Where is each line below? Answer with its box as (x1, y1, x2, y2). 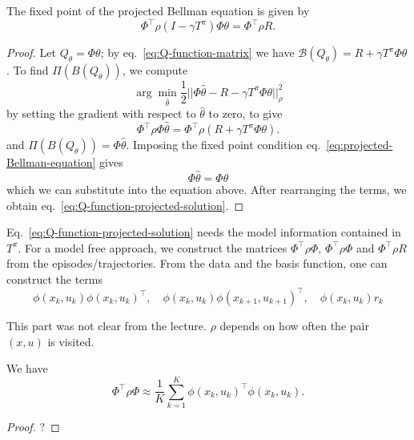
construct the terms (6, 270, 102, 287)
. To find (6, 62, 49, 79)
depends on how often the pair (219, 317, 369, 334)
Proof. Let (6, 44, 56, 61)
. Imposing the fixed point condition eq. (126, 136, 321, 153)
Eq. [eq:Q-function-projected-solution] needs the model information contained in (6, 224, 401, 240)
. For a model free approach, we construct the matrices (18, 239, 287, 256)
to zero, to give (208, 105, 283, 122)
